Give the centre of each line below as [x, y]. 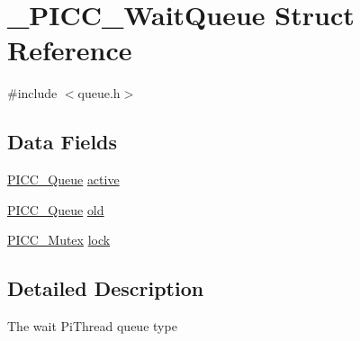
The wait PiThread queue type [92, 326]
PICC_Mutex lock [59, 240]
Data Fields [63, 142]
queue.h [99, 93]
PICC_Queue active [63, 179]
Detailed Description [106, 288]
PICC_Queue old [56, 209]
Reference [70, 50]
